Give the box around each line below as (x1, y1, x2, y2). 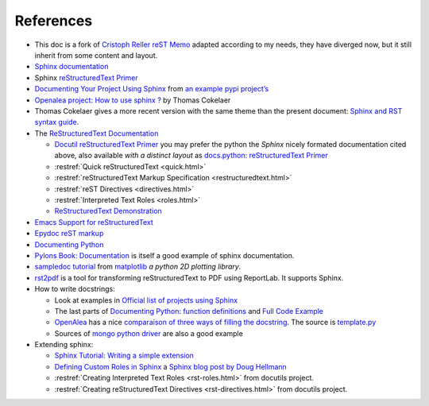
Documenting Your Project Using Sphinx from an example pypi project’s (34, 84, 269, 94)
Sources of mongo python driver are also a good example (54, 328, 244, 338)
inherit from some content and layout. (34, 50, 158, 60)
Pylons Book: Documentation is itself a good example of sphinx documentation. (34, 250, 295, 260)
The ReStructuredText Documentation (34, 128, 159, 138)
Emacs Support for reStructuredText (34, 217, 154, 226)
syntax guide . (34, 118, 79, 127)
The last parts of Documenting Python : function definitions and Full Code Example (54, 306, 323, 315)
